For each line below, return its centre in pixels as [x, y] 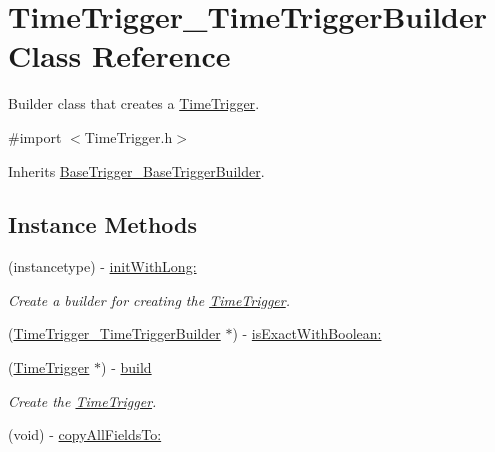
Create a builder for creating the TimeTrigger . [149, 299]
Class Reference [119, 55]
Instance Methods [102, 224]
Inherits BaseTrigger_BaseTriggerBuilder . [136, 170]
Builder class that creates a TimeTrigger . [134, 103]
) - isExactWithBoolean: [307, 333]
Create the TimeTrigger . [82, 400]
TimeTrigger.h [128, 136]
